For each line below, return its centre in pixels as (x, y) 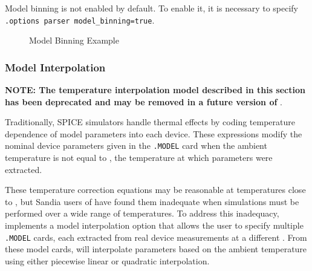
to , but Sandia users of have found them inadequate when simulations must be (152, 201)
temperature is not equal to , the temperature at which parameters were (139, 158)
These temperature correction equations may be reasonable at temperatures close (155, 190)
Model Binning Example (74, 40)
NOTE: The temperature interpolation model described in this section (155, 90)
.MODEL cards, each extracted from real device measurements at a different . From (156, 237)
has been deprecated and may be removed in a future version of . (144, 101)
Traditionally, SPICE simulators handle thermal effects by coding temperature (150, 122)
